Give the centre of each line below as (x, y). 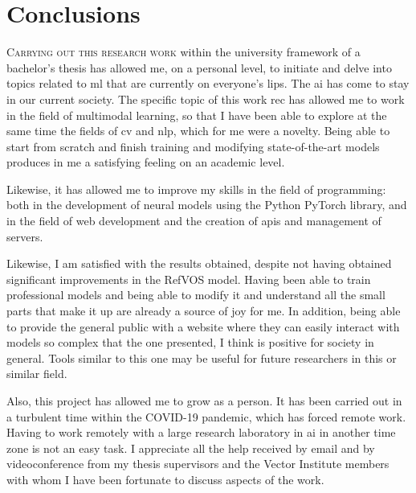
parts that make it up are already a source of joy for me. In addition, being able (204, 311)
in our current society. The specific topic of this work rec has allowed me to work (206, 99)
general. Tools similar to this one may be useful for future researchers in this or (202, 357)
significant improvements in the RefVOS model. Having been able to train (189, 279)
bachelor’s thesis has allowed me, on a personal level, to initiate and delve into (199, 67)
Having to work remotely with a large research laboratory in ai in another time (201, 432)
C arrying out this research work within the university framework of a (184, 52)
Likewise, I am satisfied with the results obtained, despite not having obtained (199, 263)
